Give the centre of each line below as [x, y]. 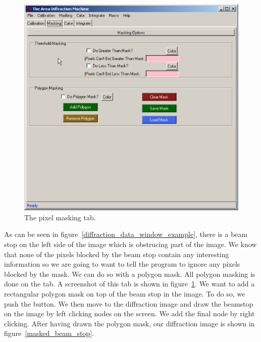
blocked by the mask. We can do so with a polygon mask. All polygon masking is [130, 274]
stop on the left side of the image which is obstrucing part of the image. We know [130, 244]
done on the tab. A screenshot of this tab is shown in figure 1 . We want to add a [129, 284]
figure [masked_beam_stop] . [49, 333]
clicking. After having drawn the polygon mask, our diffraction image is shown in [129, 323]
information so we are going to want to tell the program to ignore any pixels [122, 264]
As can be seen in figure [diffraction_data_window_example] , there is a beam [126, 234]
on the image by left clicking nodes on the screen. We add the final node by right [129, 313]
